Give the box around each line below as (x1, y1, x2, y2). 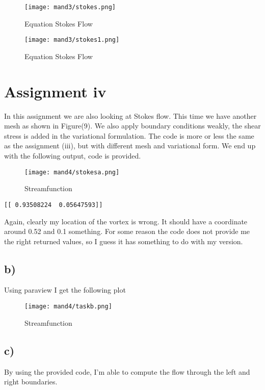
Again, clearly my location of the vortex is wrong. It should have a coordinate (4, 216, 248, 226)
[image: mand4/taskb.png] (24, 303, 112, 310)
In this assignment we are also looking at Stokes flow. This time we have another (4, 110, 257, 121)
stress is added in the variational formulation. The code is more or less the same (4, 130, 254, 141)
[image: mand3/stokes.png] (24, 4, 116, 11)
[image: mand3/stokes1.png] (24, 36, 120, 44)
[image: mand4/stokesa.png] (24, 168, 120, 176)
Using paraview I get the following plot (4, 284, 126, 295)
